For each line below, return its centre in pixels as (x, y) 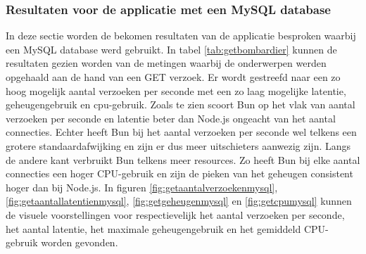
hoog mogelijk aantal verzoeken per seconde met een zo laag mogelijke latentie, (176, 90)
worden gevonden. (80, 242)
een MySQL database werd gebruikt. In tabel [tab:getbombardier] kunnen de (171, 49)
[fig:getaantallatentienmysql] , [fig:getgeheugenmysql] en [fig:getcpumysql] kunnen (179, 201)
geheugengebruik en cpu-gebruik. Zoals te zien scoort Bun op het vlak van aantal (181, 104)
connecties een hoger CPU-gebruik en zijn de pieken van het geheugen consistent (179, 173)
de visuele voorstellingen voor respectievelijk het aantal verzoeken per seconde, (175, 214)
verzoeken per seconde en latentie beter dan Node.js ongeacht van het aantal (171, 118)
